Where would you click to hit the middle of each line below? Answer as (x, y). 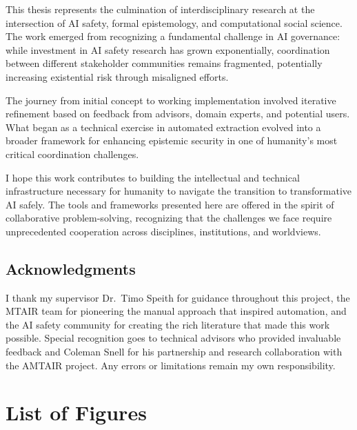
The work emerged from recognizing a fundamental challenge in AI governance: (173, 36)
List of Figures (76, 412)
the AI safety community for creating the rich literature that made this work (168, 324)
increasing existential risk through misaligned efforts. (117, 76)
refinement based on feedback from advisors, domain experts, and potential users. (178, 114)
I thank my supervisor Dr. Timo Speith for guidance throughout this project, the (178, 297)
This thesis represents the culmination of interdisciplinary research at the (160, 9)
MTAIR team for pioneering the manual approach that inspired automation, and (176, 311)
